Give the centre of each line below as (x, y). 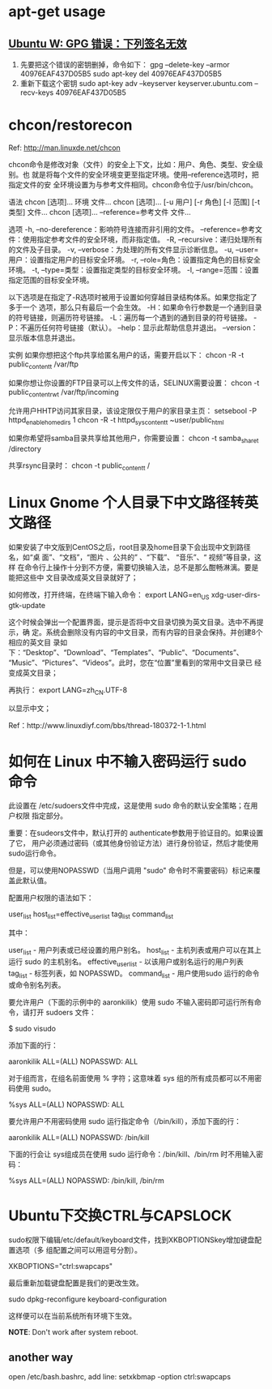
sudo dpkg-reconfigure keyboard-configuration (88, 1299)
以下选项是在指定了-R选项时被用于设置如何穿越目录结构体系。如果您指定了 (133, 297)
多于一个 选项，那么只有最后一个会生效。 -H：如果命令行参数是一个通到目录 (135, 307)
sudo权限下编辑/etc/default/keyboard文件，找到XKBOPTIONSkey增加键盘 (132, 1240)
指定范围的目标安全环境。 (51, 280)
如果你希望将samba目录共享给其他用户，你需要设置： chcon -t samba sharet (134, 439)
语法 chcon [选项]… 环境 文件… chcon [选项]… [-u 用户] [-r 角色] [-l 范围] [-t (134, 202)
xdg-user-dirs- (236, 594)
